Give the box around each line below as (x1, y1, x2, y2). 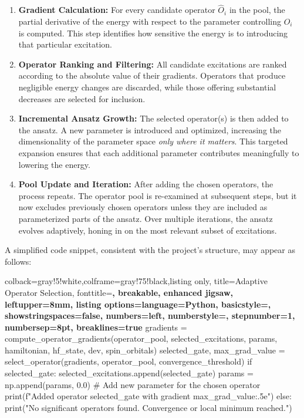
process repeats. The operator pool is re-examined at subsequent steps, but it (18, 189, 297, 201)
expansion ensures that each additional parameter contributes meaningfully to (18, 146, 299, 159)
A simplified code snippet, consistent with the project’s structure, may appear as (5, 244, 295, 256)
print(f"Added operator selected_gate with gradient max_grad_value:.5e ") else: (5, 390, 292, 402)
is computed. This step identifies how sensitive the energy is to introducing (18, 26, 288, 39)
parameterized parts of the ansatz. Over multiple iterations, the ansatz (18, 212, 273, 224)
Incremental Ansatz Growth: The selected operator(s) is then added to (18, 112, 289, 124)
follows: (5, 255, 32, 267)
